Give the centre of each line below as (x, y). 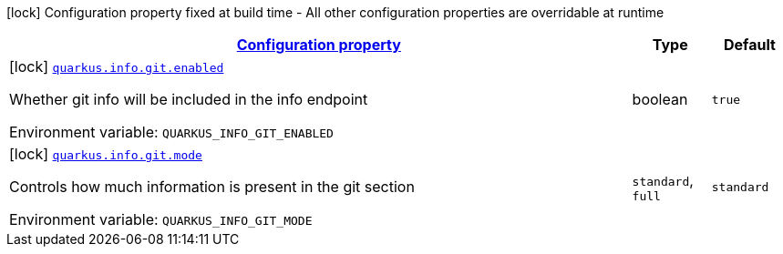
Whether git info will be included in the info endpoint (189, 99)
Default (749, 45)
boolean (660, 99)
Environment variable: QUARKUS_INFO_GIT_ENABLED (171, 132)
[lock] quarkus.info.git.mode (106, 154)
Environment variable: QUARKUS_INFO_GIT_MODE (161, 219)
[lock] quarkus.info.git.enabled (117, 66)
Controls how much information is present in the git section (212, 187)
